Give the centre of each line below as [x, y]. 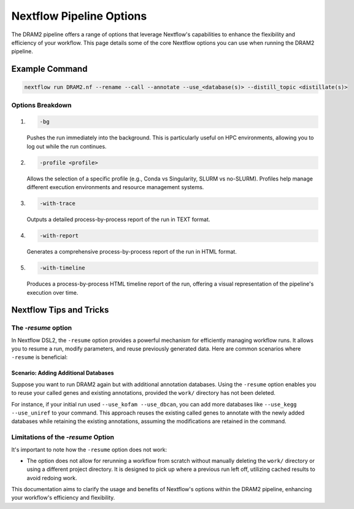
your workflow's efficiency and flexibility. [63, 498]
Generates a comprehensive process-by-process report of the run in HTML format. [132, 252]
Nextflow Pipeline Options [79, 16]
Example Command [49, 69]
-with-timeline [62, 268]
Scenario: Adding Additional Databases [63, 373]
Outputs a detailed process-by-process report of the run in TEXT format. [118, 220]
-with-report [59, 236]
